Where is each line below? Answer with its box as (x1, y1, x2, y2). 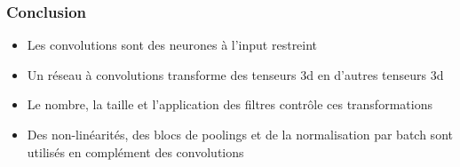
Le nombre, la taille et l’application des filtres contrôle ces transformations (27, 95, 432, 114)
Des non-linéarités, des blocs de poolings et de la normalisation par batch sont (27, 125, 453, 143)
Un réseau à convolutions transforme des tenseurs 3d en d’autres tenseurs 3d (27, 65, 444, 83)
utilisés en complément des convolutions (27, 142, 244, 161)
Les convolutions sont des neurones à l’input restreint (27, 36, 318, 54)
